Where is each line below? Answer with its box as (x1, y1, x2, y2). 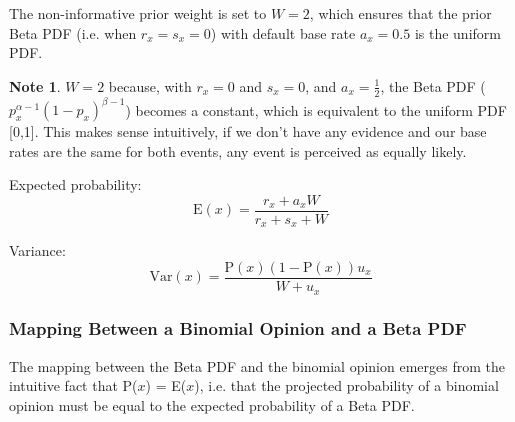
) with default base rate (210, 22, 356, 43)
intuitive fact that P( (9, 375, 138, 396)
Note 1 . (9, 75, 61, 96)
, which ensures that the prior (309, 3, 492, 23)
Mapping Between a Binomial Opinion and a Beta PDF (9, 316, 467, 341)
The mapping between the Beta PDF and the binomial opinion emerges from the (9, 355, 505, 376)
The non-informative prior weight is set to (9, 3, 267, 23)
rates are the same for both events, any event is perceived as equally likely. (9, 140, 467, 161)
